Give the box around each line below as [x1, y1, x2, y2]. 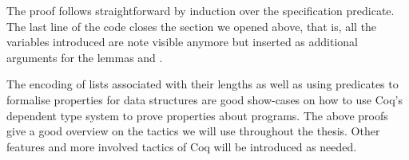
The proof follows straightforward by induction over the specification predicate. [6, 2, 395, 18]
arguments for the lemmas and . [6, 49, 163, 65]
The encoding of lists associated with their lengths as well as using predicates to [6, 76, 399, 92]
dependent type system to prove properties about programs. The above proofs [6, 107, 388, 123]
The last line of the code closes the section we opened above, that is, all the [6, 18, 377, 34]
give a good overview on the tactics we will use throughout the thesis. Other [6, 123, 380, 139]
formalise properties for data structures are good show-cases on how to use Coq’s [6, 91, 403, 107]
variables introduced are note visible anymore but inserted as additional [6, 33, 358, 50]
